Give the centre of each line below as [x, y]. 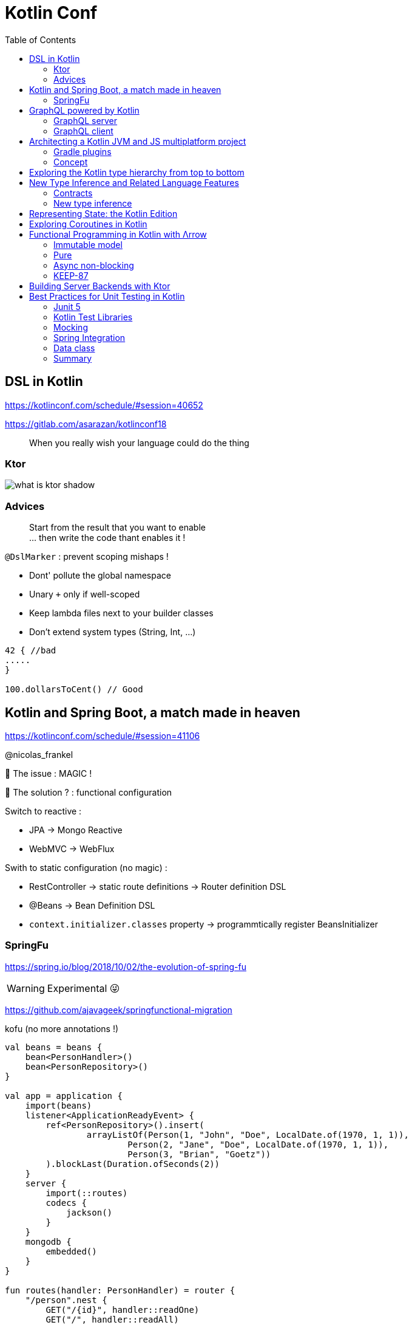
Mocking [71, 327]
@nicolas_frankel [39, 754]
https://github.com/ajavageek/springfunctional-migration [119, 1010]
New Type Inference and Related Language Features [134, 182]
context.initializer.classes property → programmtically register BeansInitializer [204, 924]
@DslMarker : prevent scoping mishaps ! [87, 557]
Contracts [73, 193]
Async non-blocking [94, 265]
